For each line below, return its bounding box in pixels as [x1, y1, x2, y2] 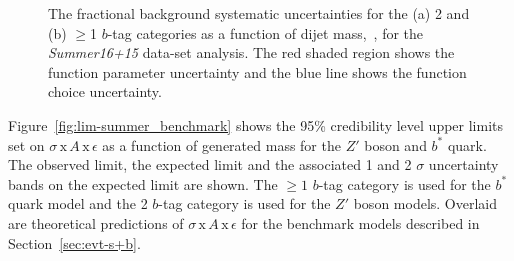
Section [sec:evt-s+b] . [8, 232, 141, 253]
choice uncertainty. [48, 81, 162, 102]
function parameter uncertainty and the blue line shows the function [48, 61, 467, 82]
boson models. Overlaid [353, 193, 498, 214]
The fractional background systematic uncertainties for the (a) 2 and [48, 3, 470, 23]
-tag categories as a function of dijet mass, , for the [107, 22, 424, 43]
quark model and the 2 [8, 193, 148, 214]
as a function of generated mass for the [102, 134, 341, 155]
